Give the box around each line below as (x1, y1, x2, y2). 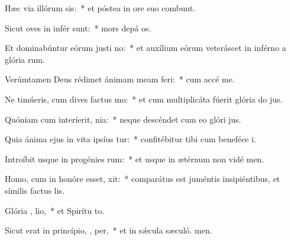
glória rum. (5, 53, 45, 65)
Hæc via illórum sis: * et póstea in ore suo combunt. (5, 2, 195, 14)
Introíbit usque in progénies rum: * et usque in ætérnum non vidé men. (5, 152, 264, 165)
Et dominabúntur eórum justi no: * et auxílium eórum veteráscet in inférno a (5, 41, 286, 54)
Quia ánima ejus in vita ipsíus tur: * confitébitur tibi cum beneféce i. (5, 133, 257, 145)
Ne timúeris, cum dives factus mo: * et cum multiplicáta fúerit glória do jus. (5, 92, 283, 105)
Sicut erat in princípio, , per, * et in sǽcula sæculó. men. (5, 224, 212, 236)
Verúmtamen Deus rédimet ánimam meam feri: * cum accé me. (5, 73, 235, 85)
